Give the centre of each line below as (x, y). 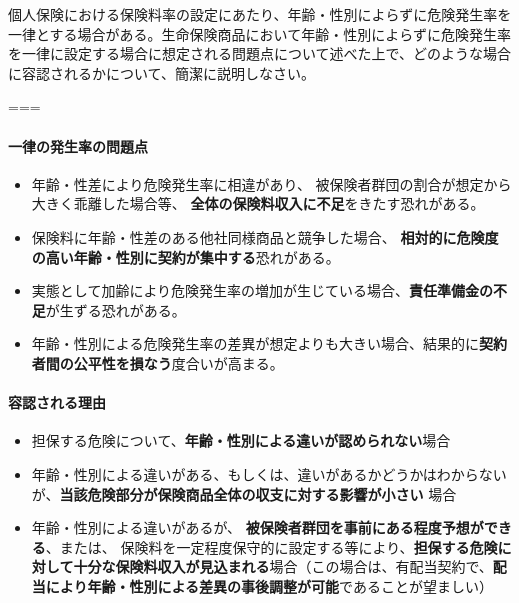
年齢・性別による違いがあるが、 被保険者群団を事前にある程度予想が (257, 527)
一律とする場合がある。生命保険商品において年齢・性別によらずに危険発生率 (259, 33)
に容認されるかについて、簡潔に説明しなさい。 (161, 72)
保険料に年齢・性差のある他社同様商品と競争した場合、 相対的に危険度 (265, 236)
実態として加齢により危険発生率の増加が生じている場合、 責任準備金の (262, 290)
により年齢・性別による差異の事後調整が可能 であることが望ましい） (269, 585)
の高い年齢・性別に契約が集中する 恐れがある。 (185, 256)
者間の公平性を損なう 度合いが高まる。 (157, 362)
